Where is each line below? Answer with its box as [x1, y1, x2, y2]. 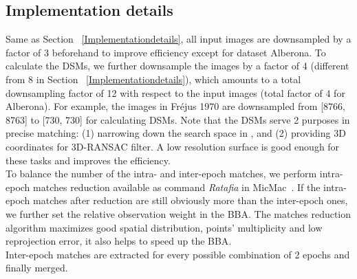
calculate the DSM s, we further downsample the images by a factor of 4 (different [6, 58, 349, 73]
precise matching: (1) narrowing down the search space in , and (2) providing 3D [6, 126, 346, 140]
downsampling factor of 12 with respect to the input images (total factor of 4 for [6, 85, 345, 100]
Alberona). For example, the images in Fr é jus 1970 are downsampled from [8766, [6, 99, 345, 113]
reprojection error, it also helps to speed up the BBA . [6, 234, 232, 248]
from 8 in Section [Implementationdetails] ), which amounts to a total [6, 71, 301, 86]
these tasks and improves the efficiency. [6, 153, 171, 167]
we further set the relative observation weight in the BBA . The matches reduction [6, 206, 351, 221]
